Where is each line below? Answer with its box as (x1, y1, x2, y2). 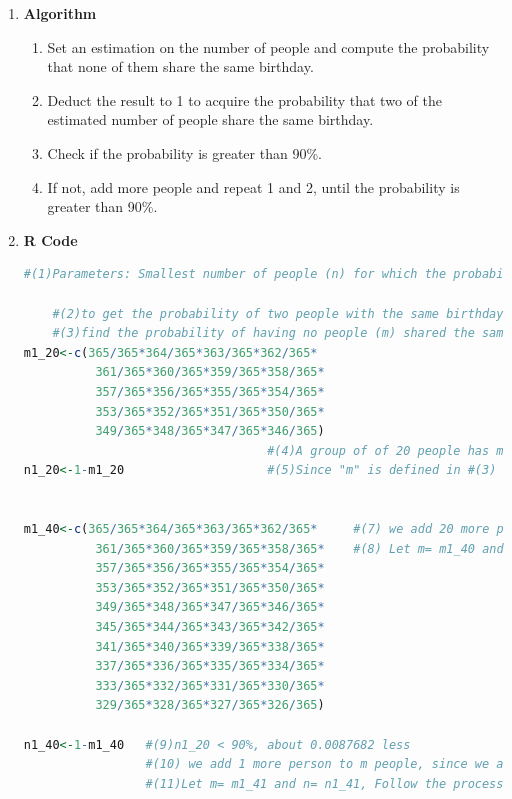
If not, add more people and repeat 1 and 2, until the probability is (47, 176, 460, 197)
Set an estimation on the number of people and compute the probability (47, 36, 490, 57)
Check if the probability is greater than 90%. (47, 142, 322, 163)
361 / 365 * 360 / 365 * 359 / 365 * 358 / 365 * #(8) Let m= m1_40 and (95, 541, 504, 556)
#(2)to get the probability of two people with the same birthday (52, 306, 504, 321)
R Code (23, 229, 78, 250)
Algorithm (23, 3, 97, 23)
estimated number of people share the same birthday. (47, 109, 374, 130)
